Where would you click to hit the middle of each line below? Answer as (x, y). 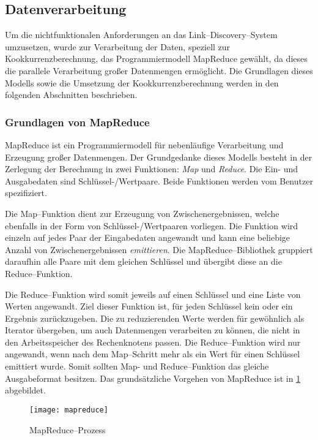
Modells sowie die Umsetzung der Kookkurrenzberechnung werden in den (142, 82)
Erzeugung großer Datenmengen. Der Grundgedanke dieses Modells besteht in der (159, 157)
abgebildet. (25, 390)
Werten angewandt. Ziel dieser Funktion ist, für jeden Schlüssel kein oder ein (149, 306)
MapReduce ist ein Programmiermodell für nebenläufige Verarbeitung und (144, 144)
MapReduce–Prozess (68, 429)
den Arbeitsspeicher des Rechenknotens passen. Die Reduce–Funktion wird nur (153, 342)
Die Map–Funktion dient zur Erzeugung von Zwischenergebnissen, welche (142, 213)
